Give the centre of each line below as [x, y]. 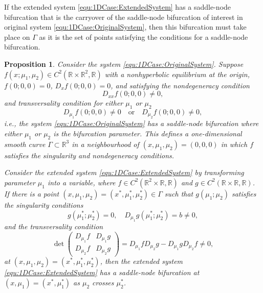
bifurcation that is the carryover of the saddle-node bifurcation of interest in [124, 17]
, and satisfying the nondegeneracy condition [180, 85]
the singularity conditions [44, 204]
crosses [103, 283]
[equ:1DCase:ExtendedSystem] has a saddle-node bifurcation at [102, 272]
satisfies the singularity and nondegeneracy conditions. [89, 155]
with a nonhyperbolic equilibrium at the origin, [177, 74]
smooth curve [25, 144]
